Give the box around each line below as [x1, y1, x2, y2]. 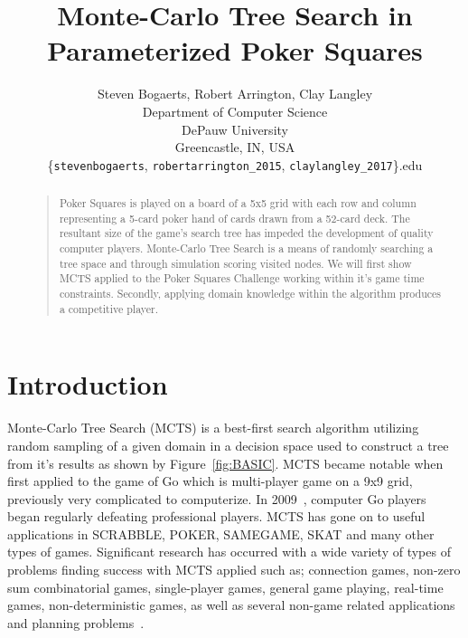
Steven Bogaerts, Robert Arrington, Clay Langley [97, 84, 373, 103]
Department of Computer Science [142, 101, 328, 120]
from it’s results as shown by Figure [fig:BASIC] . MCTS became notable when [7, 453, 444, 472]
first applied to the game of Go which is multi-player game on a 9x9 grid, [7, 471, 413, 490]
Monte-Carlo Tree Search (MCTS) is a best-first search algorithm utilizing [7, 418, 419, 437]
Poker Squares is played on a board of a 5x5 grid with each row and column [59, 195, 417, 211]
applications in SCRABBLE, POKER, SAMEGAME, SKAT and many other [7, 524, 435, 543]
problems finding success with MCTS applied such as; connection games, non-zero [7, 560, 461, 579]
